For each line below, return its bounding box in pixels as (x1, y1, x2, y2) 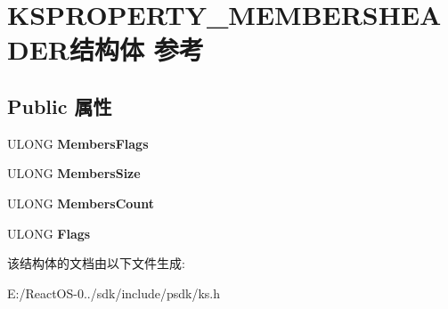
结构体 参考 (69, 31, 204, 68)
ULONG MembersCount (7, 193, 155, 212)
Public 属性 (7, 92, 112, 119)
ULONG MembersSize (7, 164, 141, 183)
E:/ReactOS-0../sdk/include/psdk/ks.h (7, 283, 221, 302)
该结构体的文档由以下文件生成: (7, 254, 185, 272)
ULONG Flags (7, 224, 91, 242)
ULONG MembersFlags (7, 134, 149, 152)
